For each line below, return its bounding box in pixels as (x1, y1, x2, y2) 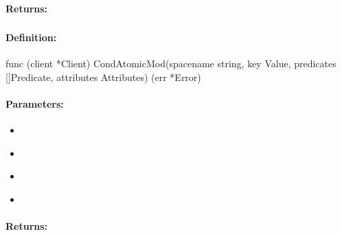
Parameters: (5, 97, 64, 111)
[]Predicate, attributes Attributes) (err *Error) (5, 69, 201, 84)
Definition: (5, 30, 57, 45)
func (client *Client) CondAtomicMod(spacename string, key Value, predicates (5, 56, 337, 71)
